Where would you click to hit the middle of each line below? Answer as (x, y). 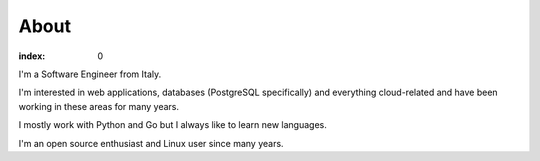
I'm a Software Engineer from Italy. (90, 74)
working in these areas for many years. (99, 106)
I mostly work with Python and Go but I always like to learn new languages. (172, 125)
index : (32, 56)
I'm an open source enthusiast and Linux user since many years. (151, 143)
